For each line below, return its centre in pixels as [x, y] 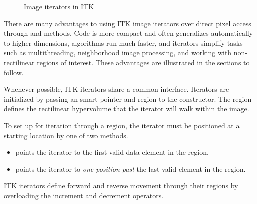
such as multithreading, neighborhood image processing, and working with [118, 52]
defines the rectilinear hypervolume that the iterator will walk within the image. [127, 109]
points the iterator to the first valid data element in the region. [112, 152]
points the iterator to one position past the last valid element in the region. [131, 169]
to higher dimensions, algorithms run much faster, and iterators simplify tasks [123, 42]
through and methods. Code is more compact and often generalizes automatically [129, 33]
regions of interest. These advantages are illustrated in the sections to [143, 62]
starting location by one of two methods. [66, 135]
